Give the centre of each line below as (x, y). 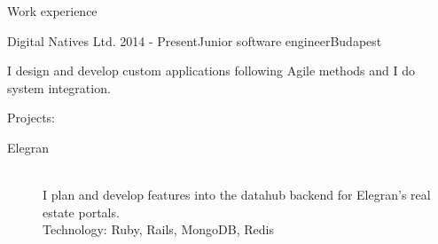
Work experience (52, 11)
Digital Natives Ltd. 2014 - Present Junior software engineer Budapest (195, 40)
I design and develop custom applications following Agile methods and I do (211, 71)
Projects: (31, 118)
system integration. (59, 87)
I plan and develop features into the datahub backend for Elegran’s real (237, 195)
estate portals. (81, 212)
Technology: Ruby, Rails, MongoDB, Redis (158, 229)
